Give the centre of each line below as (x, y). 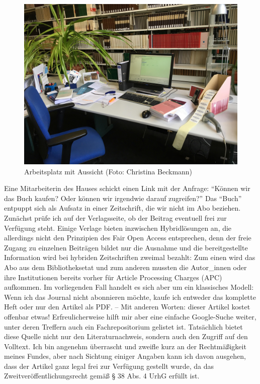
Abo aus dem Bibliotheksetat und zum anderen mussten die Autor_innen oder (125, 267)
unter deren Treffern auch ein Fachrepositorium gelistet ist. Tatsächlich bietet (123, 326)
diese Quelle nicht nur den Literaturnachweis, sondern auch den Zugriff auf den (126, 336)
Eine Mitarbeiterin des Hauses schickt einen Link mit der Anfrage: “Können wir (127, 188)
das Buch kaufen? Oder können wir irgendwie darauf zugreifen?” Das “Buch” (123, 198)
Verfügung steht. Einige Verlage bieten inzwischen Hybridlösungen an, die (118, 228)
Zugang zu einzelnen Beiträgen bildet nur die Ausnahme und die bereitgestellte (126, 247)
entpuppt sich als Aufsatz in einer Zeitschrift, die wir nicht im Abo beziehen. (122, 208)
